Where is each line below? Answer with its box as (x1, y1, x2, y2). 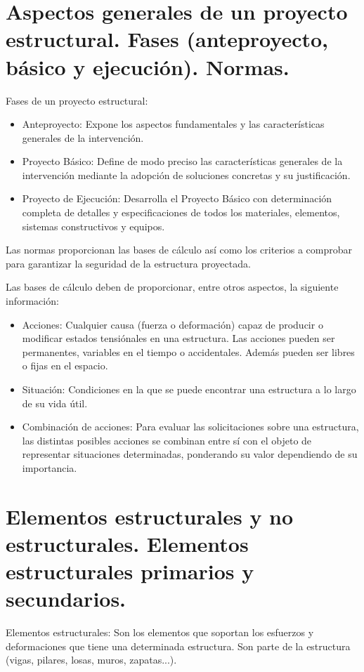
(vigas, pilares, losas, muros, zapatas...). (6, 652, 177, 667)
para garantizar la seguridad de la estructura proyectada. (6, 256, 251, 270)
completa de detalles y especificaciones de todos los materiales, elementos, (22, 205, 340, 220)
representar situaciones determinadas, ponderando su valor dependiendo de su (22, 447, 358, 461)
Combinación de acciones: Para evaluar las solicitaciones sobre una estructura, (22, 419, 359, 434)
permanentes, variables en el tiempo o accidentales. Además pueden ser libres (22, 344, 355, 359)
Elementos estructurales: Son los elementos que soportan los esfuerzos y (6, 625, 314, 640)
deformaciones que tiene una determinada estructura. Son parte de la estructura (6, 638, 351, 653)
